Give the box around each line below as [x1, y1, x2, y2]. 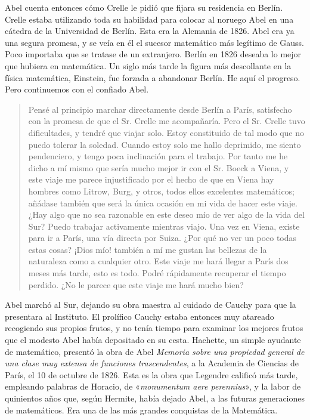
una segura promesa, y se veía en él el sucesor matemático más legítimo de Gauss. [5, 36, 304, 48]
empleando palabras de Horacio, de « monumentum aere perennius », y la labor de [5, 380, 301, 393]
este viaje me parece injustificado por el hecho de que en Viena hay [28, 173, 274, 186]
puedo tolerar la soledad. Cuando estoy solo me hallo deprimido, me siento [28, 138, 301, 150]
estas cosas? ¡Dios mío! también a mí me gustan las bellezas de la [28, 243, 267, 255]
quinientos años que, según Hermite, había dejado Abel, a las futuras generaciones [5, 392, 305, 404]
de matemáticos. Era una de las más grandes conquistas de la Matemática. [5, 403, 278, 416]
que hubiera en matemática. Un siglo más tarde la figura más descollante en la [5, 59, 292, 72]
